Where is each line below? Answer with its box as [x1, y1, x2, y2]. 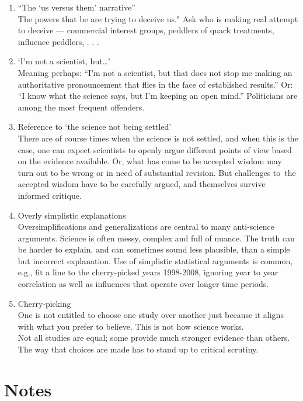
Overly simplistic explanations [18, 209, 126, 221]
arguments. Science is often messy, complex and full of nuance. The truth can [18, 231, 295, 244]
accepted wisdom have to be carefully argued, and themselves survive [18, 178, 266, 190]
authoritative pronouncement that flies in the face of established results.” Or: [18, 78, 293, 90]
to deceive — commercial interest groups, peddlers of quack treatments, [18, 24, 274, 36]
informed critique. [18, 189, 82, 201]
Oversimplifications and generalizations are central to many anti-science [18, 220, 274, 233]
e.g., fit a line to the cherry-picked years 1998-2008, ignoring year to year [18, 266, 278, 278]
